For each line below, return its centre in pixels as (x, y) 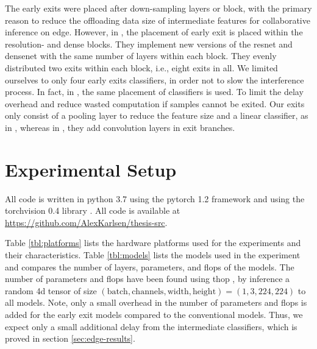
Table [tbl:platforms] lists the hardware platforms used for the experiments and (153, 243)
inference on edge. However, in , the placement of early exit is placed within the (154, 32)
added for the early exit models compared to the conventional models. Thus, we (154, 314)
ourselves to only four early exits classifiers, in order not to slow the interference (155, 79)
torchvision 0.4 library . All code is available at (93, 210)
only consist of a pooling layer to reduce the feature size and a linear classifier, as (157, 115)
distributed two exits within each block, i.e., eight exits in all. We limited (141, 67)
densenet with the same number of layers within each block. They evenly (141, 56)
